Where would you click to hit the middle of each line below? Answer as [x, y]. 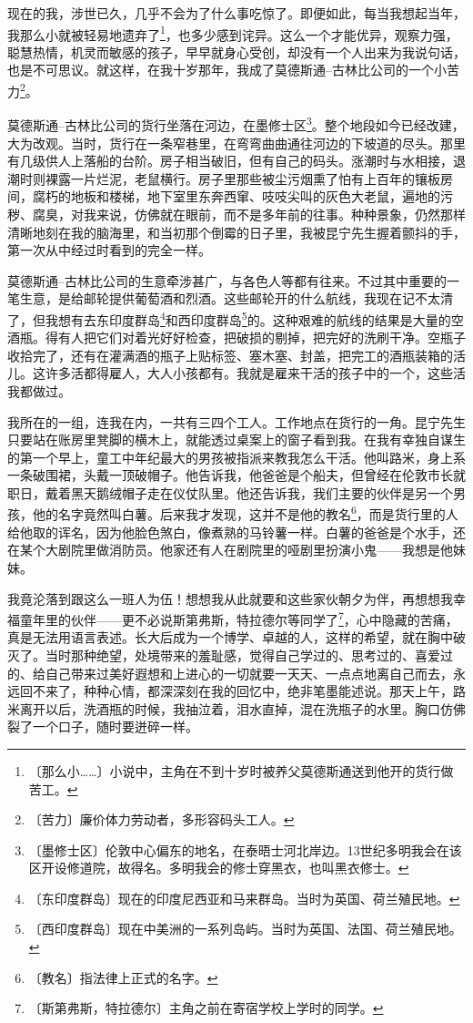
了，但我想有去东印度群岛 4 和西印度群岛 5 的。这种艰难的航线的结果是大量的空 [236, 318]
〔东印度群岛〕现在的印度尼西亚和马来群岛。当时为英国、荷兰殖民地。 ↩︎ [244, 898]
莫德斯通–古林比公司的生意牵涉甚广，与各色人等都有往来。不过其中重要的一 [233, 280]
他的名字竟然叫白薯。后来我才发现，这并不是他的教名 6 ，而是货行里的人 [245, 513]
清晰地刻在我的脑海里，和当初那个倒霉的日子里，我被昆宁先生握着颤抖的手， [236, 232]
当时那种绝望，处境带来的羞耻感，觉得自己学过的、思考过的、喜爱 [242, 655]
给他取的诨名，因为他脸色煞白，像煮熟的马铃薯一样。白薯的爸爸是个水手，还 [236, 532]
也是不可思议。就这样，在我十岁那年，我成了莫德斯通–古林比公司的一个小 [227, 70]
